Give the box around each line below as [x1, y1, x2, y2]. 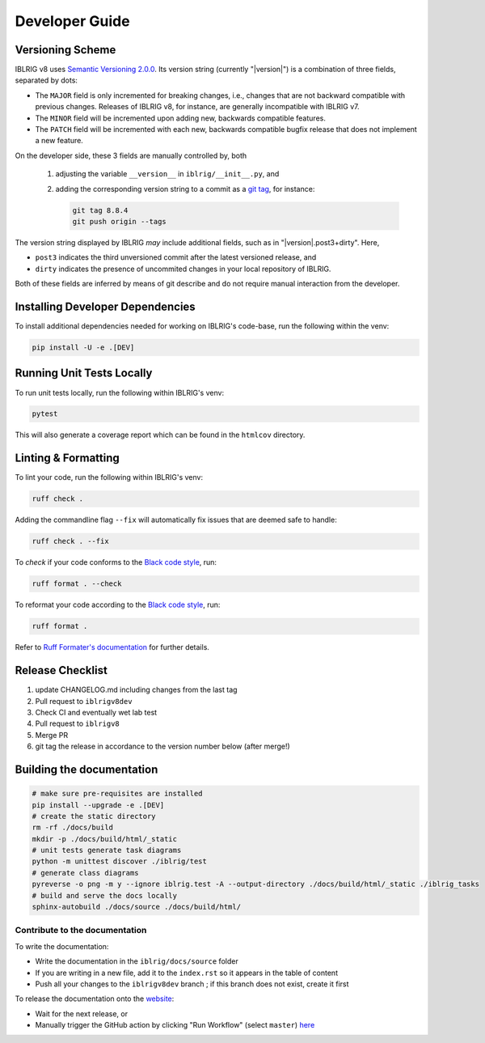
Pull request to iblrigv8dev [35, 696, 133, 706]
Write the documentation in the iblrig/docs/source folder [35, 956, 238, 966]
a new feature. [35, 136, 84, 146]
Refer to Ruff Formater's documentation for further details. [15, 642, 210, 652]
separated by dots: [15, 75, 78, 85]
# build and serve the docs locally [32, 891, 178, 900]
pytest [32, 409, 58, 418]
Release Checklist [15, 664, 108, 677]
